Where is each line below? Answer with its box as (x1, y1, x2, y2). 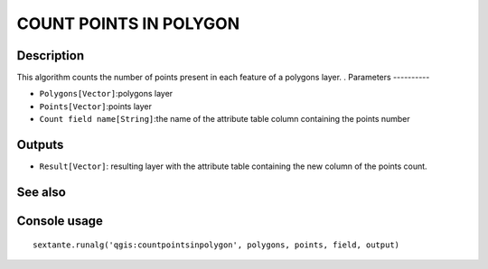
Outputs (16, 137, 64, 153)
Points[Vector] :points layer (39, 100, 153, 112)
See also (16, 184, 67, 199)
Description (16, 48, 85, 63)
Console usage (16, 213, 104, 228)
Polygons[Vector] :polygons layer (39, 88, 174, 99)
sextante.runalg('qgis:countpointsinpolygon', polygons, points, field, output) (33, 239, 400, 250)
